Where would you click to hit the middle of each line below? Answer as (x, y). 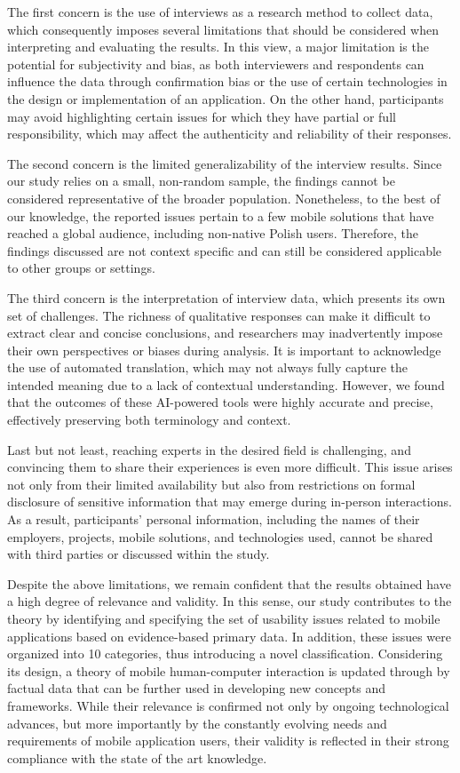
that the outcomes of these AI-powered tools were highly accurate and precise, (220, 402)
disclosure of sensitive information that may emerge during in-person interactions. (230, 502)
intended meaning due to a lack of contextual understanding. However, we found (226, 384)
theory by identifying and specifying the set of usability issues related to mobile (224, 618)
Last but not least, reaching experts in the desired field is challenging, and (209, 449)
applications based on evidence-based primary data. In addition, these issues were (229, 636)
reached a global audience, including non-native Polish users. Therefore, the (213, 233)
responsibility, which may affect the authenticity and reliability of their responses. (230, 134)
